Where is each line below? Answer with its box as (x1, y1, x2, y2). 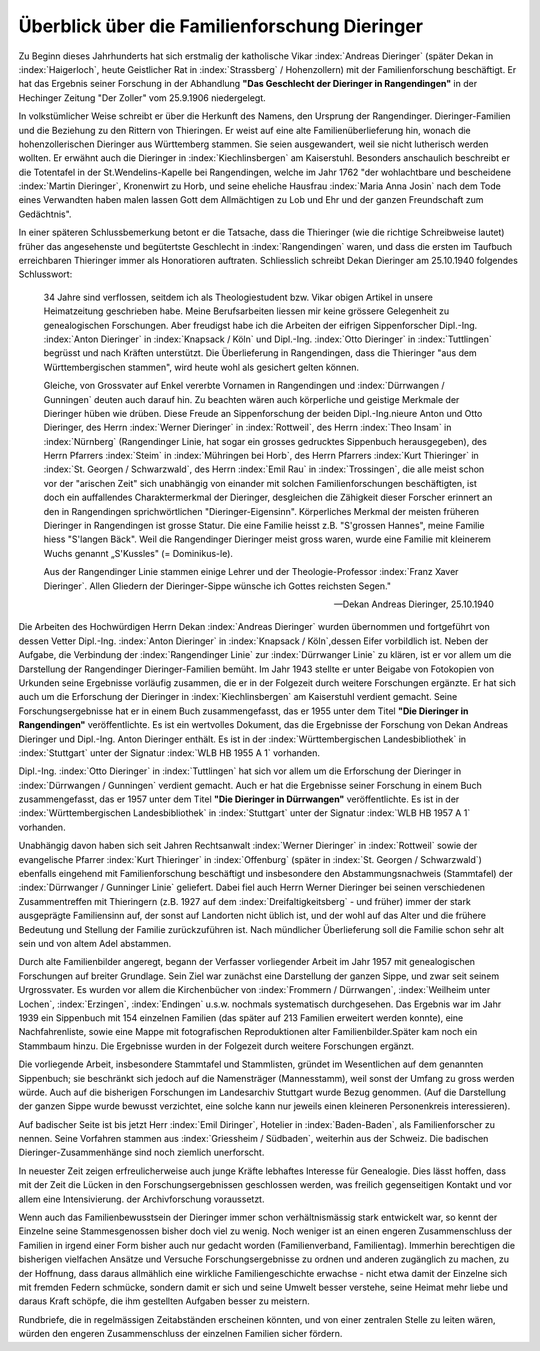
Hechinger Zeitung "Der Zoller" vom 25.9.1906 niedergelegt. (18, 91, 267, 104)
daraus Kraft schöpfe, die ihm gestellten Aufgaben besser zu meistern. (18, 1295, 310, 1307)
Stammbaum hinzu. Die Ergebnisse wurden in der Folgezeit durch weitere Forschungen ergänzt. (18, 1040, 415, 1052)
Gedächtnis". (18, 208, 72, 220)
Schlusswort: (18, 268, 73, 280)
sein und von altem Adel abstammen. (18, 937, 172, 949)
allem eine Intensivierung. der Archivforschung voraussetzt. (18, 1193, 265, 1205)
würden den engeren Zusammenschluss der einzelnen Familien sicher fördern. (18, 1328, 343, 1340)
